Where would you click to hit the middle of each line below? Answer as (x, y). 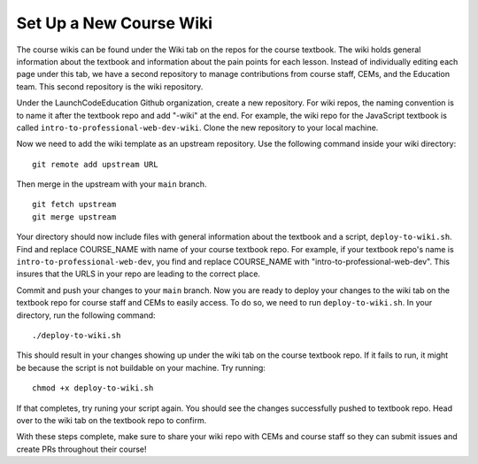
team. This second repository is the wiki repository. (110, 86)
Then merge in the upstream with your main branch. (112, 184)
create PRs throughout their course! (81, 449)
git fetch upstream (74, 205)
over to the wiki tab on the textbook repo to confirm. (112, 420)
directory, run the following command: (86, 315)
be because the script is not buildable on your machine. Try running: (141, 367)
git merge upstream (74, 217)
